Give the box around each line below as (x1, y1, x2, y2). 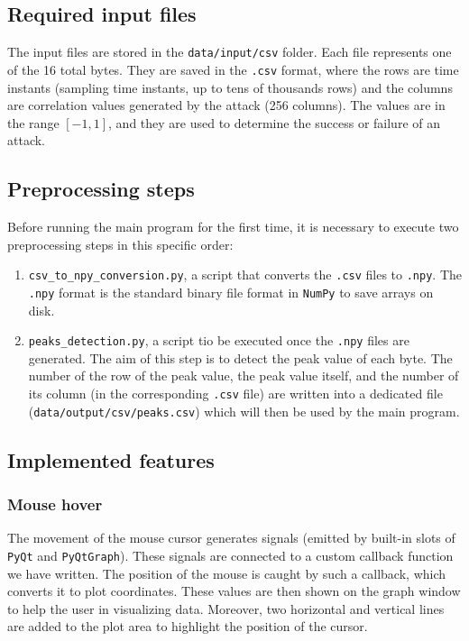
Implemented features (7, 445, 215, 473)
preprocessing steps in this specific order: (7, 234, 234, 253)
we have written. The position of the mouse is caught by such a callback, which (7, 563, 446, 582)
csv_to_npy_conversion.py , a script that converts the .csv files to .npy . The (28, 265, 463, 284)
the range (7, 113, 60, 132)
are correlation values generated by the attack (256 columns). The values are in (7, 96, 446, 114)
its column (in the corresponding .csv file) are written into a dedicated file (28, 384, 443, 403)
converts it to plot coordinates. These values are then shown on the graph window (7, 581, 461, 600)
